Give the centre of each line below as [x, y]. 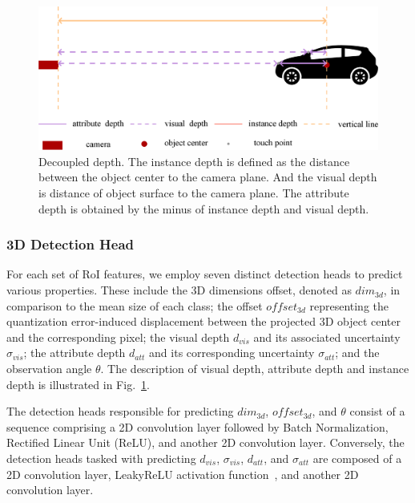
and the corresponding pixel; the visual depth [118, 337]
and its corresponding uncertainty [232, 353]
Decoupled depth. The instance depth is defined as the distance [194, 161]
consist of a [377, 411]
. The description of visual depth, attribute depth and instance [255, 369]
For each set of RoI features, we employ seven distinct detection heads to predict [205, 274]
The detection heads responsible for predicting [120, 411]
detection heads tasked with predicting [101, 458]
